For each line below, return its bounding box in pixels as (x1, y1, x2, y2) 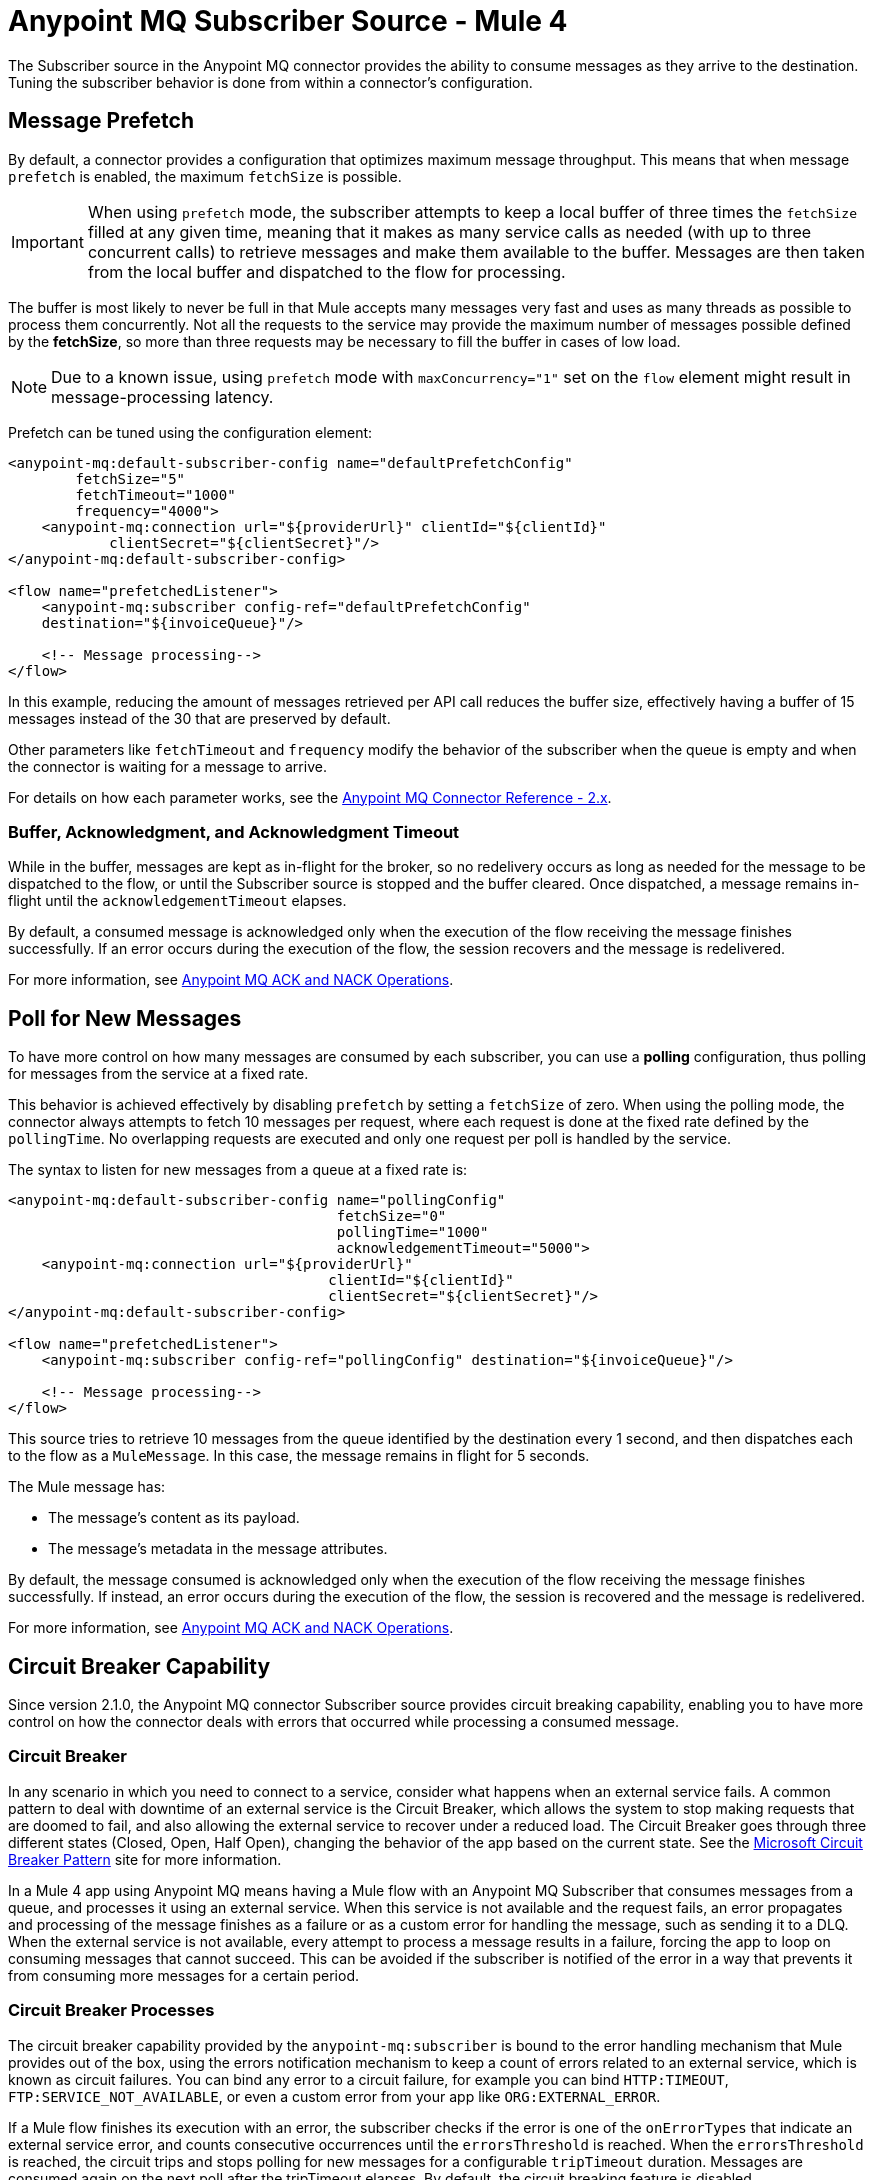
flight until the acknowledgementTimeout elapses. (8, 892, 347, 910)
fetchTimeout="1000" (75, 486, 236, 503)
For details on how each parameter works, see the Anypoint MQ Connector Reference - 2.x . (8, 788, 612, 806)
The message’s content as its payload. (48, 1509, 300, 1527)
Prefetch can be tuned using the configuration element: (8, 423, 373, 441)
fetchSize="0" (336, 1208, 447, 1225)
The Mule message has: (8, 1478, 166, 1496)
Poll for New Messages (8, 1005, 242, 1031)
